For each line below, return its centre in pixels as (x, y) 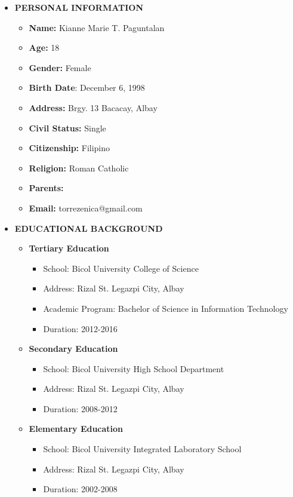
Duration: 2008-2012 (80, 408)
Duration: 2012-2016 (80, 328)
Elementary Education (76, 429)
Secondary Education (73, 349)
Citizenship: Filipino (70, 148)
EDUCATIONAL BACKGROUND (89, 228)
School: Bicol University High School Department (134, 368)
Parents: (46, 188)
